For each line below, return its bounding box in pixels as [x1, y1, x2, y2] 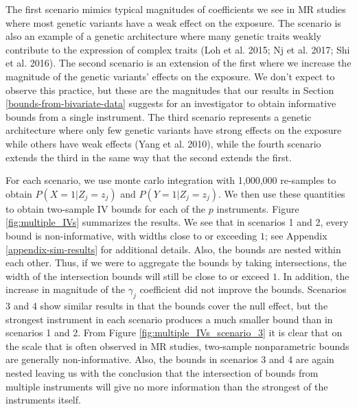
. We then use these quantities [218, 186, 345, 200]
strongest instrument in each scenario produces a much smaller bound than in [5, 312, 333, 326]
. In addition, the [277, 268, 349, 283]
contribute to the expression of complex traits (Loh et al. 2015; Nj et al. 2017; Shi [5, 42, 350, 56]
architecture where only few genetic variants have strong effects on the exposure [5, 123, 342, 137]
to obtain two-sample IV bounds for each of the [5, 201, 206, 215]
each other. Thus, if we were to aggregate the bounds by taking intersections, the [5, 255, 347, 270]
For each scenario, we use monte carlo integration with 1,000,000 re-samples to [5, 173, 336, 187]
